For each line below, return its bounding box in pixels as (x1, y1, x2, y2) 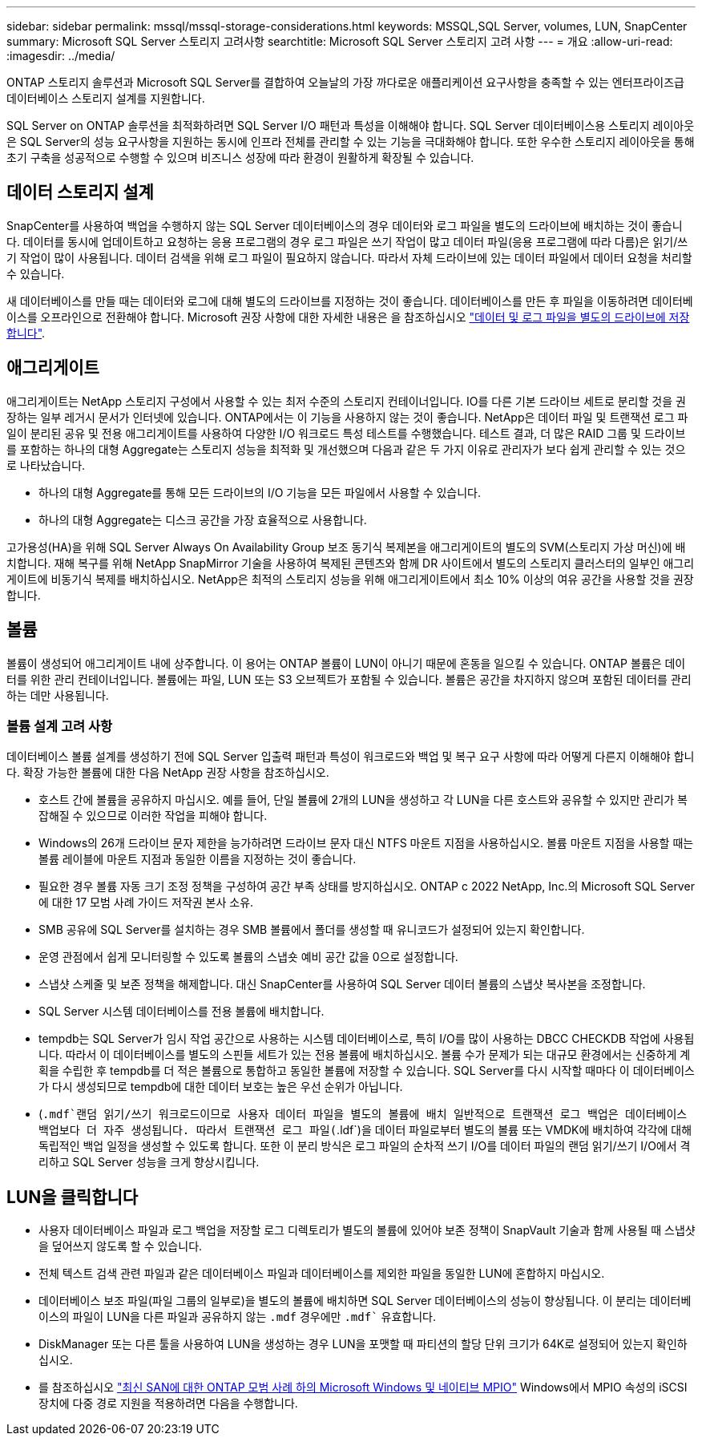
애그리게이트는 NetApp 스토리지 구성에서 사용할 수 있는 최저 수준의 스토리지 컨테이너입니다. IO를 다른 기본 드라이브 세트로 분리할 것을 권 (6, 394, 686, 408)
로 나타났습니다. (6, 458, 86, 472)
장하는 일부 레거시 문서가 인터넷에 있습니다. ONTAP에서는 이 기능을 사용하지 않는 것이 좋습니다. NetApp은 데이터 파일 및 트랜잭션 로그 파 (6, 410, 688, 424)
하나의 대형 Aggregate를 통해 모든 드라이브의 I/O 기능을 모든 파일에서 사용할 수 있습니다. (38, 485, 482, 499)
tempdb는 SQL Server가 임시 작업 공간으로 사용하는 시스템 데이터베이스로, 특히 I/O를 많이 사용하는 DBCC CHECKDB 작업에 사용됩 (38, 1032, 695, 1046)
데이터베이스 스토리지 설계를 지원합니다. (6, 91, 205, 105)
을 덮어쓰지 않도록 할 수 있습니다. (38, 1239, 203, 1254)
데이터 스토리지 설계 (6, 182, 154, 203)
